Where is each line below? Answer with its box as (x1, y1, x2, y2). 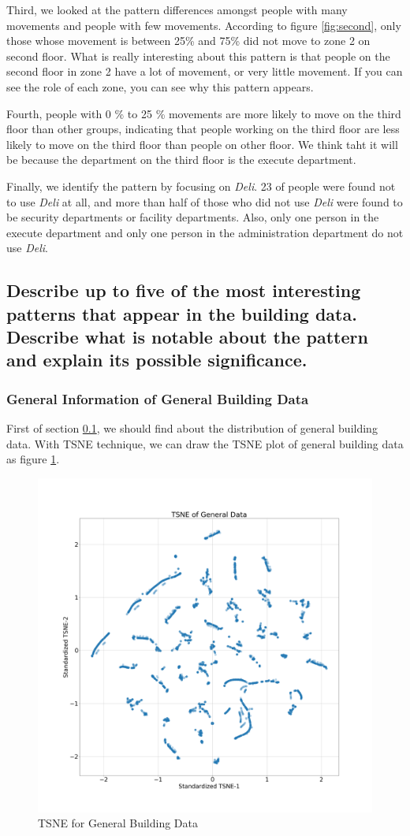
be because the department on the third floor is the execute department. (6, 151, 356, 168)
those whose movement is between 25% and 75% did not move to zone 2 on (6, 32, 371, 49)
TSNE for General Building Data (38, 815, 199, 831)
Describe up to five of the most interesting (6, 278, 361, 303)
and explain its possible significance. (6, 347, 307, 372)
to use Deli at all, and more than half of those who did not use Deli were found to (6, 193, 403, 210)
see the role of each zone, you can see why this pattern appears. (6, 78, 314, 95)
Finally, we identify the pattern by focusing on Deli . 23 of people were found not (6, 177, 396, 194)
